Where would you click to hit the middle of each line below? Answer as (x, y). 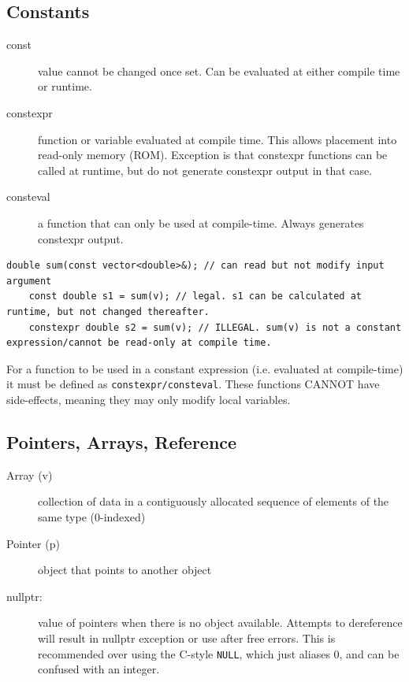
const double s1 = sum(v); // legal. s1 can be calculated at (195, 297)
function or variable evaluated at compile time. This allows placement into (218, 139)
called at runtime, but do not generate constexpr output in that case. (205, 170)
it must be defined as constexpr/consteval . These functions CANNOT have (193, 384)
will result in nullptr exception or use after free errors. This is (187, 638)
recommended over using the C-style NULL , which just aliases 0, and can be (219, 653)
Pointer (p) (33, 543)
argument (29, 281)
